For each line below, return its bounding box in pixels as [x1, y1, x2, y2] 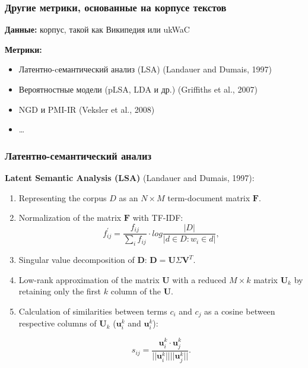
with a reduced [172, 273, 227, 285]
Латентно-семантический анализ [5, 148, 151, 163]
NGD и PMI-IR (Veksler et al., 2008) [18, 103, 155, 115]
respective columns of [18, 317, 97, 329]
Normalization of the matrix [18, 211, 122, 224]
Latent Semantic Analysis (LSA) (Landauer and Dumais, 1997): [5, 172, 255, 183]
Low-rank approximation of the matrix [18, 273, 160, 285]
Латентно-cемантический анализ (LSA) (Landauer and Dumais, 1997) [18, 63, 272, 75]
